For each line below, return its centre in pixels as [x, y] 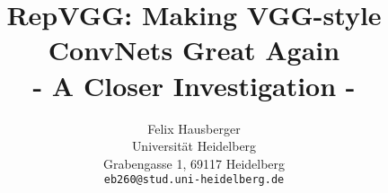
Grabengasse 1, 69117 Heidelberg [194, 163]
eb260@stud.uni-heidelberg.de [194, 180]
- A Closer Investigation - [194, 85]
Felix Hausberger [194, 128]
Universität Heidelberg [194, 146]
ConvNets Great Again [194, 50]
